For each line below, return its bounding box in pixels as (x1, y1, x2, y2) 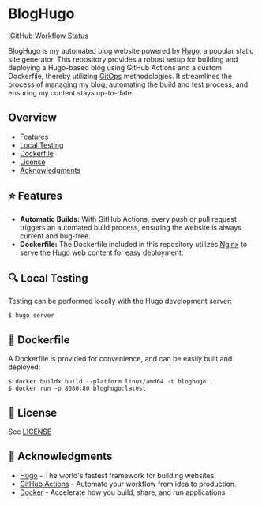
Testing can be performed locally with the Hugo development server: (8, 297, 233, 306)
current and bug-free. (19, 230, 91, 241)
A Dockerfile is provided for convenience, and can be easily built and (8, 354, 233, 364)
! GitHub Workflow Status (8, 31, 89, 40)
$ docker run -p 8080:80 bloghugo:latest (8, 384, 147, 393)
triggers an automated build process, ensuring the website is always (19, 223, 242, 232)
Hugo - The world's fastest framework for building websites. (19, 470, 217, 480)
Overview (8, 111, 58, 125)
